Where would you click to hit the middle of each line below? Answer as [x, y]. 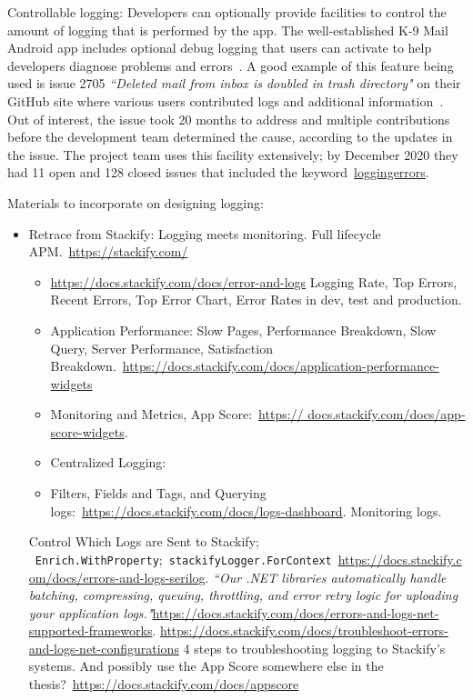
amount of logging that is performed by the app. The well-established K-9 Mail [228, 30]
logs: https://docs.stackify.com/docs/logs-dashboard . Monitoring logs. [246, 510]
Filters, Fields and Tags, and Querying [158, 493]
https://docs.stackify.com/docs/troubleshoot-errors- [304, 630]
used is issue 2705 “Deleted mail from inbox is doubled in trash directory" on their [234, 83]
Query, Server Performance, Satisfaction [161, 348]
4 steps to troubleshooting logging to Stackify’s [314, 648]
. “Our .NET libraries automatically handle [326, 577]
